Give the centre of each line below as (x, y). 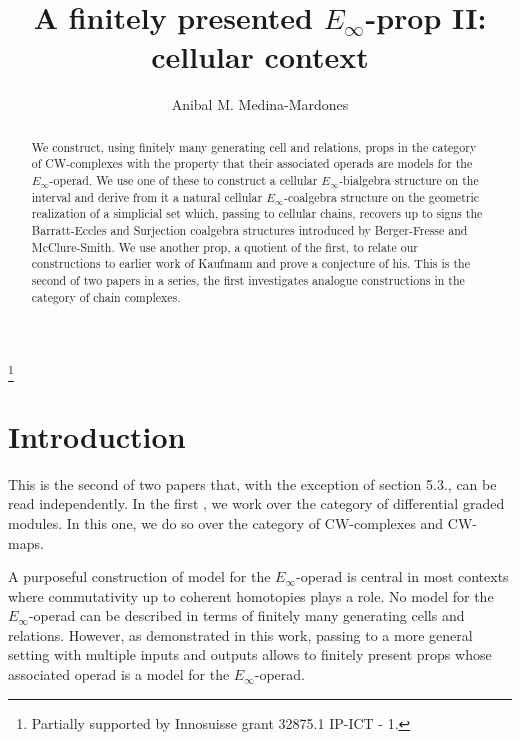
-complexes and (396, 522)
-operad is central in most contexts (402, 576)
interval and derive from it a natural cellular (147, 196)
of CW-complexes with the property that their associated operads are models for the (252, 163)
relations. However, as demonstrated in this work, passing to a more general (240, 634)
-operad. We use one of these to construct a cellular (183, 180)
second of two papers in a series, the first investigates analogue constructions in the (248, 279)
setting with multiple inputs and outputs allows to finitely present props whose (250, 654)
